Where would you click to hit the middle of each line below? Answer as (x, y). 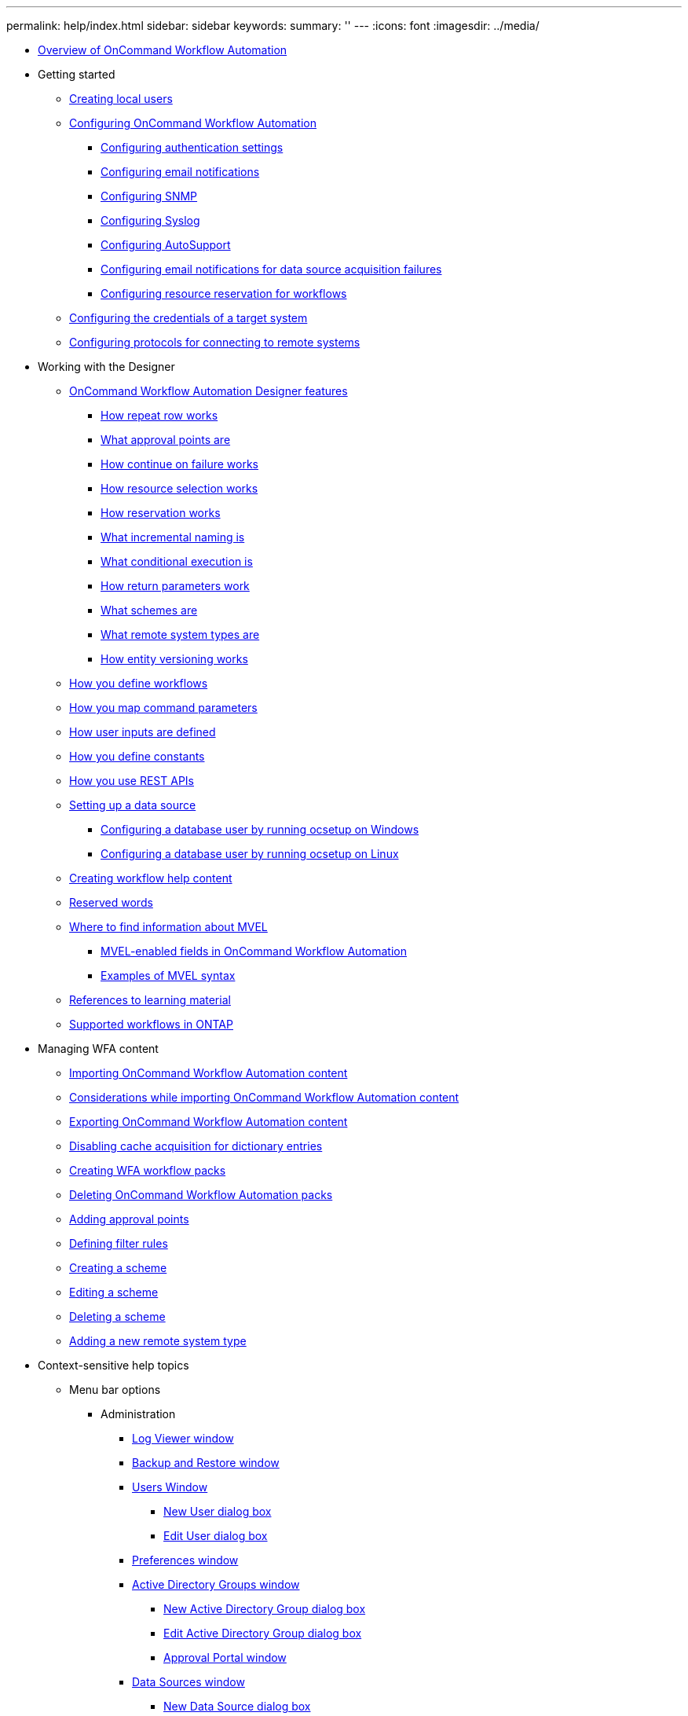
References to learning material (150, 1000)
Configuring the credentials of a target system (188, 318)
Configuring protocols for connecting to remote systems (215, 342)
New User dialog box (218, 1511)
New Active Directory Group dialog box (265, 1609)
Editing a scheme (114, 1292)
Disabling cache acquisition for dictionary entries (196, 1146)
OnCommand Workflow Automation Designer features (209, 391)
